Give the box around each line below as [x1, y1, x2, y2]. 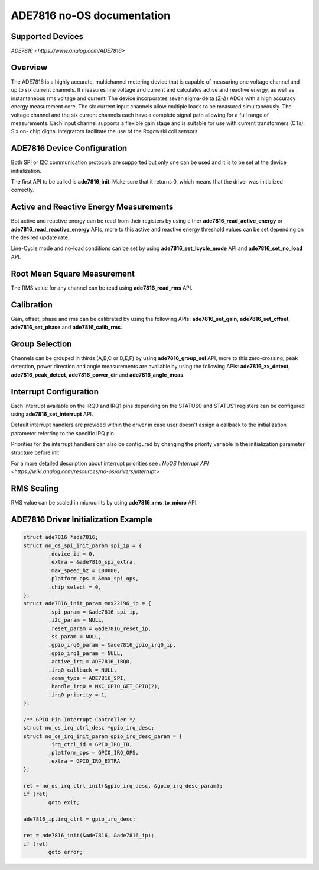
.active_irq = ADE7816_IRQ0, [48, 658, 133, 665]
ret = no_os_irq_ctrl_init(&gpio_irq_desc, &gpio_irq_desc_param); [23, 782, 223, 789]
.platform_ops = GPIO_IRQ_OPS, [48, 749, 139, 756]
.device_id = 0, [48, 551, 96, 557]
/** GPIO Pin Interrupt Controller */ [23, 716, 136, 723]
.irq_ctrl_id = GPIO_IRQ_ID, [48, 741, 133, 748]
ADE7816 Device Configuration [11, 143, 128, 153]
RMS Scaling [11, 483, 59, 494]
